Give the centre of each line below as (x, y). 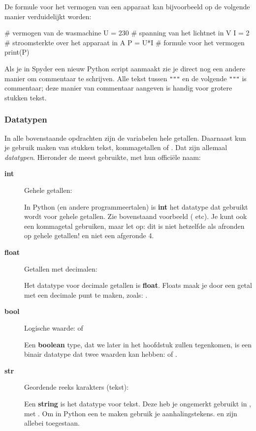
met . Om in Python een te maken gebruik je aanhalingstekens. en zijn (131, 413)
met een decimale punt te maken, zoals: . (86, 294)
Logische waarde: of (54, 327)
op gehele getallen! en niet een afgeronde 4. (89, 235)
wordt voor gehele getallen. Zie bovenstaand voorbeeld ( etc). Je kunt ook (136, 216)
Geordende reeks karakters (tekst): (77, 387)
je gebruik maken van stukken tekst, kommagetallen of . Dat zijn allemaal (116, 147)
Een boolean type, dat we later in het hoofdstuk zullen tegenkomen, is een (138, 344)
